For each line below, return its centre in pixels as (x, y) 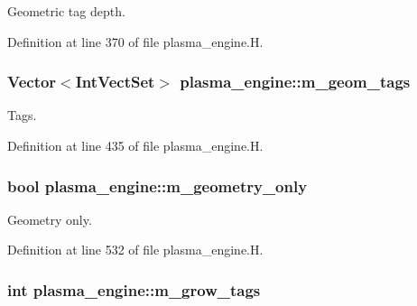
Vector (32, 82)
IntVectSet (115, 82)
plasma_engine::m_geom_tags (295, 82)
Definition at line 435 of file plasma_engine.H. (135, 145)
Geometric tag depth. (66, 11)
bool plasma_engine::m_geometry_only (158, 185)
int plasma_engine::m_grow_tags (134, 289)
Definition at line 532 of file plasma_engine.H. (135, 250)
